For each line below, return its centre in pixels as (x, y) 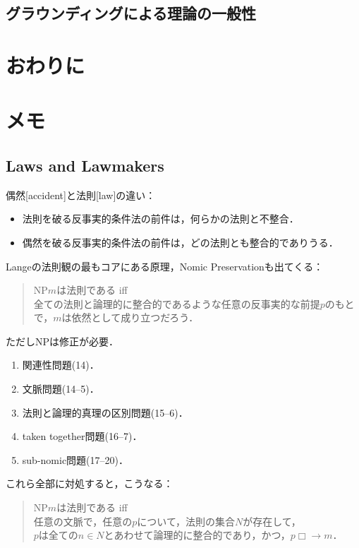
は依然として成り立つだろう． (130, 317)
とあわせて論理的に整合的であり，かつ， (197, 535)
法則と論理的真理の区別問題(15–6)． (105, 412)
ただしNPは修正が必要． (62, 341)
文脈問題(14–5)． (61, 389)
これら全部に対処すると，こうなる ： (90, 483)
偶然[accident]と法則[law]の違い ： (81, 195)
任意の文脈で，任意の (83, 521)
